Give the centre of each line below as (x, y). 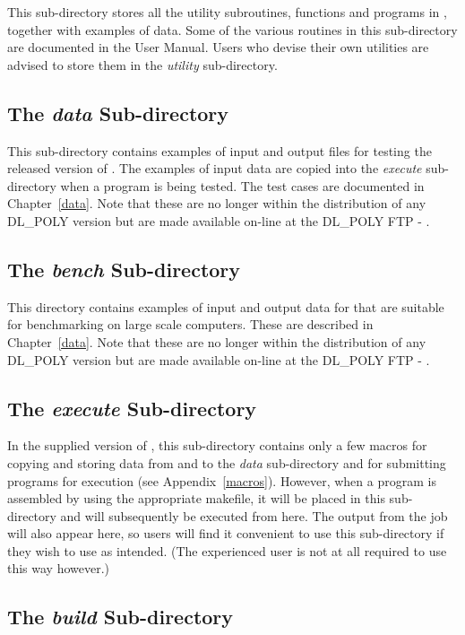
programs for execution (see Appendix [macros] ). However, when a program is (222, 480)
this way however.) (59, 568)
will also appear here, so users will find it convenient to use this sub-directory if (226, 533)
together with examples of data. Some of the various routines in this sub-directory (232, 29)
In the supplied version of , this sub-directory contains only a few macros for (217, 445)
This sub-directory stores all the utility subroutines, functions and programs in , (227, 12)
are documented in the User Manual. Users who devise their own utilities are (218, 47)
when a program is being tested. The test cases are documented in (242, 185)
